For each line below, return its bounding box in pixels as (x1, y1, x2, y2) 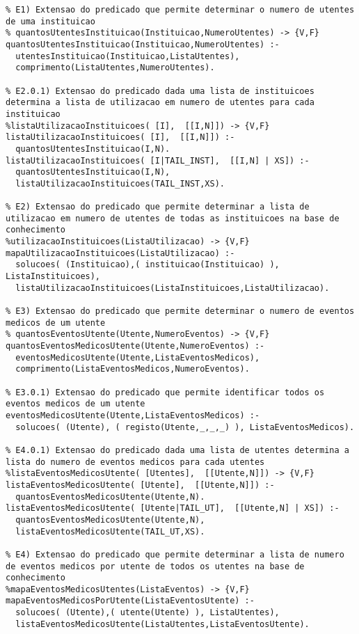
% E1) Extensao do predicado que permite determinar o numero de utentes (6, 5, 355, 15)
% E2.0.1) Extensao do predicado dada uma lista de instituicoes (6, 86, 314, 96)
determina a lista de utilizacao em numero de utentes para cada (6, 97, 314, 108)
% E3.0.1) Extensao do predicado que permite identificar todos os (6, 387, 325, 397)
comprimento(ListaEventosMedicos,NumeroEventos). (15, 364, 250, 374)
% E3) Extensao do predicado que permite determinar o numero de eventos (6, 306, 355, 317)
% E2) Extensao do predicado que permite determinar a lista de (6, 202, 310, 212)
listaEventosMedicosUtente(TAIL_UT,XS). (15, 526, 205, 537)
